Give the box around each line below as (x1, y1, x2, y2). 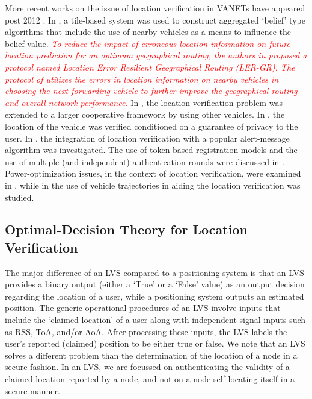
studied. (5, 190, 34, 203)
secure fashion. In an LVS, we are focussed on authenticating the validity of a (5, 360, 290, 373)
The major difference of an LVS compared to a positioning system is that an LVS (5, 266, 304, 278)
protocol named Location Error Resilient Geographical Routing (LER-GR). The (5, 60, 295, 73)
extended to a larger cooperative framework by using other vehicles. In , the (5, 108, 285, 121)
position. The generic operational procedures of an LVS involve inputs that (5, 301, 281, 314)
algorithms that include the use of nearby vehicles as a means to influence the (5, 25, 292, 38)
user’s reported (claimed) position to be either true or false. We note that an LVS (5, 337, 305, 350)
